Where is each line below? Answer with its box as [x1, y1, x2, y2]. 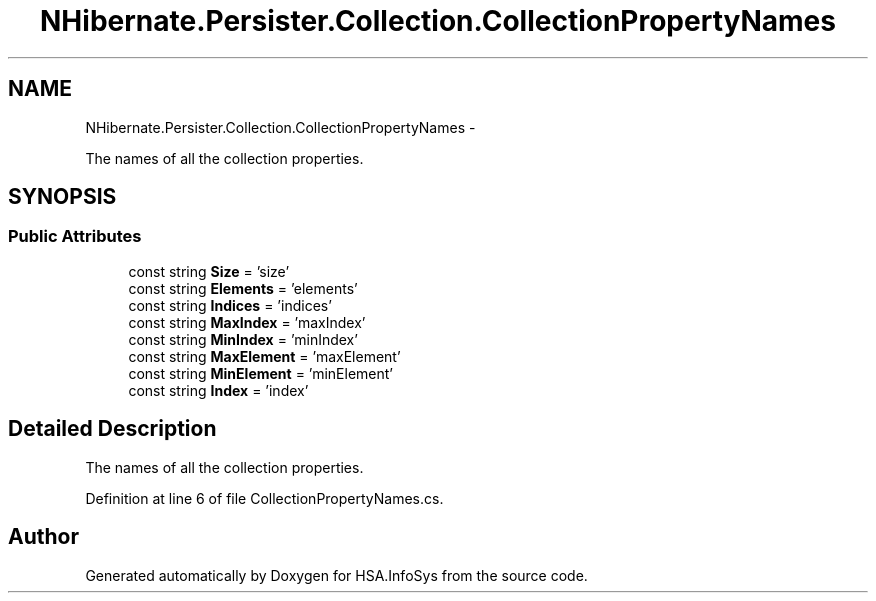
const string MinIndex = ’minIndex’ [128, 330, 358, 348]
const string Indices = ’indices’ [128, 296, 332, 314]
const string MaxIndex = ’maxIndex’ [128, 313, 366, 331]
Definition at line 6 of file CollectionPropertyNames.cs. [85, 489, 444, 507]
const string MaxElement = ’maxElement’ [128, 347, 401, 365]
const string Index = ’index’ [128, 381, 309, 399]
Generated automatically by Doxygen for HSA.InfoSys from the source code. [85, 566, 588, 584]
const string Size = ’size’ [128, 262, 290, 280]
